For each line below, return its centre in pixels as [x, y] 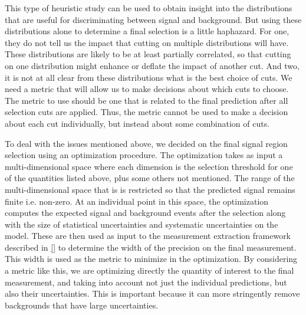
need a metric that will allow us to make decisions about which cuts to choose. [147, 89]
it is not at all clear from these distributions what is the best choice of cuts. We [149, 77]
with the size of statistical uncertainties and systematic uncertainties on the [142, 224]
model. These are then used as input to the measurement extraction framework [148, 236]
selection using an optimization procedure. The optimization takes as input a [144, 155]
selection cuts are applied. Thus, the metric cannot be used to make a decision [147, 112]
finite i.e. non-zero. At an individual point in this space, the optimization [137, 201]
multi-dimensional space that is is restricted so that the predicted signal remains [150, 189]
